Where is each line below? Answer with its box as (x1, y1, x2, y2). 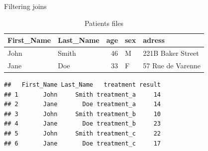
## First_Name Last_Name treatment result (4, 81, 161, 88)
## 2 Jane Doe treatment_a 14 (4, 101, 161, 108)
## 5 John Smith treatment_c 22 (4, 130, 161, 137)
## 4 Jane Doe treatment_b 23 (4, 120, 161, 128)
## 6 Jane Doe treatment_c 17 (4, 140, 161, 147)
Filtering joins (4, 1, 47, 11)
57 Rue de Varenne (143, 60, 201, 70)
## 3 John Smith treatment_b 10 (4, 110, 161, 118)
